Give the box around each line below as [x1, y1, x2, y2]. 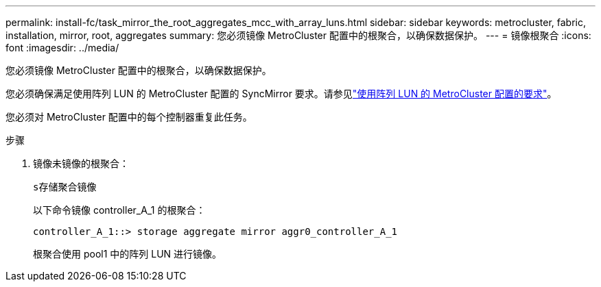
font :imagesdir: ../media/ [5, 42, 119, 53]
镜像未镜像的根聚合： [33, 158, 129, 169]
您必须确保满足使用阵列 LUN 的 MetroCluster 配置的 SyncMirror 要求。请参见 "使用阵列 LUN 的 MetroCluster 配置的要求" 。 [5, 88, 557, 99]
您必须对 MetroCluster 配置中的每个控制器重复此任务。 [5, 111, 252, 123]
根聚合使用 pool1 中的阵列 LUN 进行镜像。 [33, 248, 222, 260]
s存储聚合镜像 [33, 182, 97, 192]
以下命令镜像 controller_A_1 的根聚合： [33, 204, 206, 216]
